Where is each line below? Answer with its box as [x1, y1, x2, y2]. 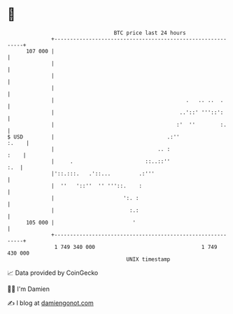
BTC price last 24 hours [113, 29, 187, 36]
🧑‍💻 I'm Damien [7, 285, 50, 293]
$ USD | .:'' [7, 133, 180, 141]
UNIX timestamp [126, 255, 171, 263]
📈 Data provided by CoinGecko [7, 269, 99, 277]
